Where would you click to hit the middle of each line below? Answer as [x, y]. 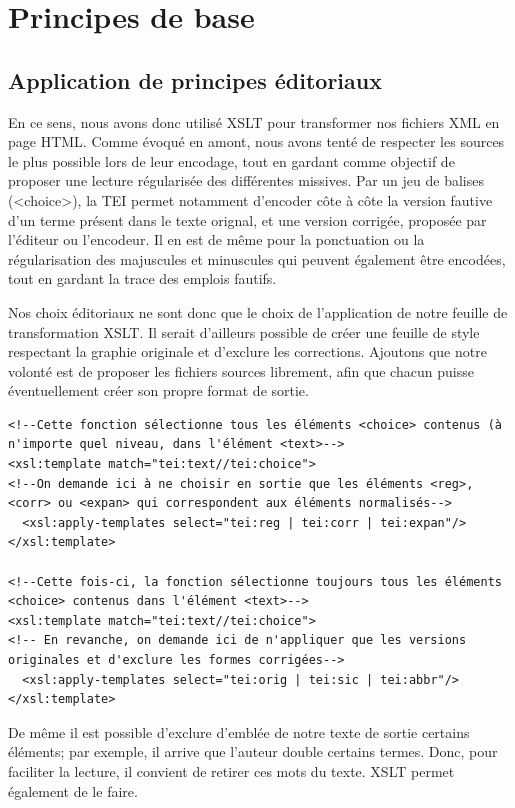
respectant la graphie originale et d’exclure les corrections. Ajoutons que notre [247, 351]
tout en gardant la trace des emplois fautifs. [142, 278]
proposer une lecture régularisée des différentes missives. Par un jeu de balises [246, 180]
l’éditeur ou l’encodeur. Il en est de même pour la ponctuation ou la [216, 239]
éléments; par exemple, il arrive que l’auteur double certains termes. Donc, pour [253, 751]
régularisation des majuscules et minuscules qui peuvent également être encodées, [257, 258]
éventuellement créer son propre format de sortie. [158, 390]
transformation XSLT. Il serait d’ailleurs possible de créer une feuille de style [244, 331]
